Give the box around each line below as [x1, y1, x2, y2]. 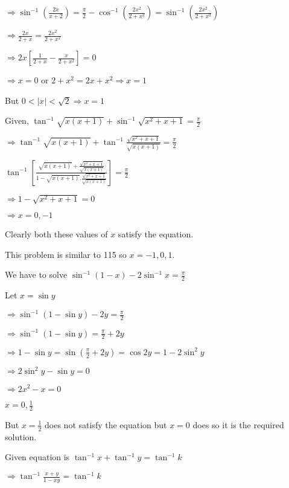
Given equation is [5, 451, 70, 463]
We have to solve [5, 268, 68, 281]
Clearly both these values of [5, 228, 108, 240]
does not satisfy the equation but [45, 418, 167, 431]
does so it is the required [192, 418, 284, 431]
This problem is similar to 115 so [5, 248, 127, 260]
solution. [5, 430, 37, 443]
